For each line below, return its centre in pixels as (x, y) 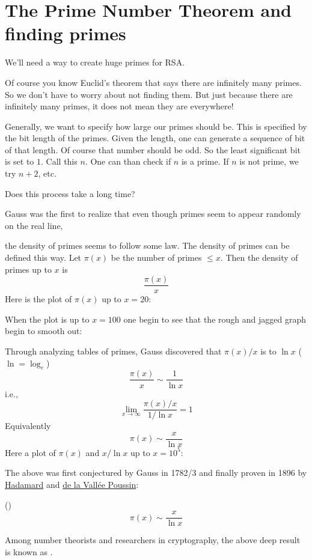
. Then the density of (259, 257)
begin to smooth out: (44, 331)
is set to (20, 161)
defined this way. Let (43, 257)
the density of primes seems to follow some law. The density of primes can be (147, 245)
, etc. (47, 173)
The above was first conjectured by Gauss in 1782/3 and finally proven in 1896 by (156, 473)
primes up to (28, 269)
